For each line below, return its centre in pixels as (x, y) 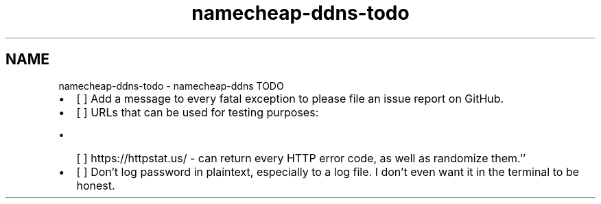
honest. (96, 185)
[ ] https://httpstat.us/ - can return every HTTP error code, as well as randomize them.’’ (301, 158)
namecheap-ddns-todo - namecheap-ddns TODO (171, 86)
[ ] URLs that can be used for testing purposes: (198, 112)
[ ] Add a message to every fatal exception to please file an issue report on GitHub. (290, 98)
